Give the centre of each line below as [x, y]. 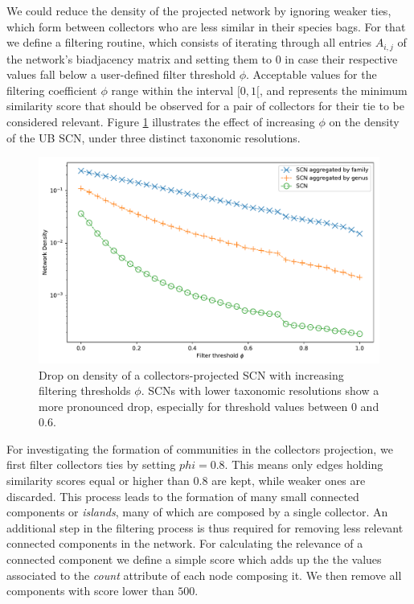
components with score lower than [90, 591]
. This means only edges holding [304, 464]
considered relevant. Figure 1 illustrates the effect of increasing [161, 122]
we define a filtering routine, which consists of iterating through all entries [189, 42]
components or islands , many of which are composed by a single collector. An [197, 512]
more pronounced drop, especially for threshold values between [193, 406]
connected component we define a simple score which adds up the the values [194, 559]
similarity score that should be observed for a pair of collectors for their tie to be [205, 106]
